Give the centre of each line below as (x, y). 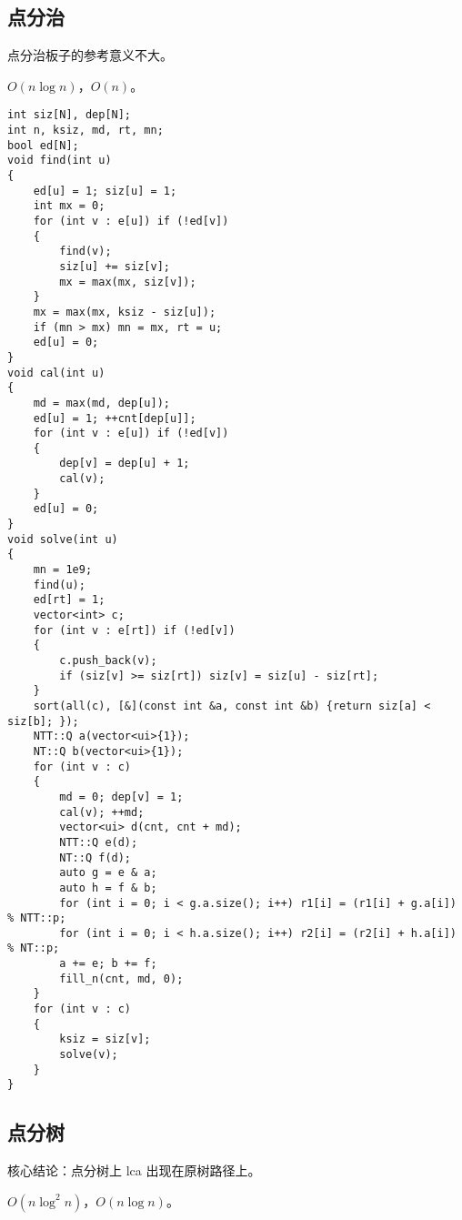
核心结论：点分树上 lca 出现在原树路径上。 (134, 1170)
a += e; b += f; (108, 964)
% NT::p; (34, 948)
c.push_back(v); (108, 661)
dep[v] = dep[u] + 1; (125, 464)
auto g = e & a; (108, 873)
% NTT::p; (37, 918)
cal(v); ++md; (102, 812)
